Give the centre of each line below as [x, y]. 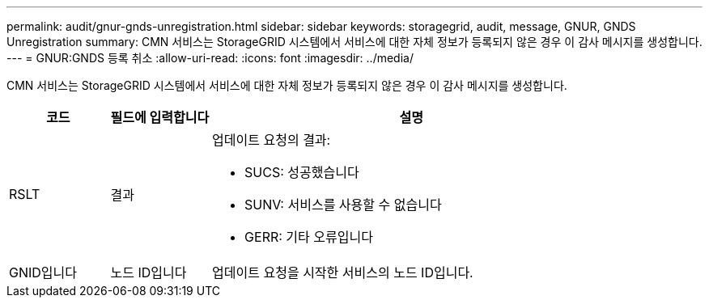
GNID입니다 [43, 272]
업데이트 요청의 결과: [272, 140]
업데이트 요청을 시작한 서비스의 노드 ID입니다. [343, 272]
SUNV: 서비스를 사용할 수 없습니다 [343, 205]
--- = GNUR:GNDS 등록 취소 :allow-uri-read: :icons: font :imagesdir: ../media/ [210, 58]
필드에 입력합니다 [160, 117]
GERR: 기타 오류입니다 [309, 237]
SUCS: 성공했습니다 [302, 172]
